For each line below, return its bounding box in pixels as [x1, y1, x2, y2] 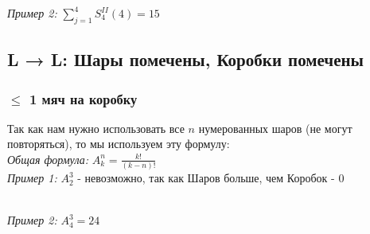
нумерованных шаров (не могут [198, 119, 352, 136]
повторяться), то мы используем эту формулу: [7, 135, 230, 152]
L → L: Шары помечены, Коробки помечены [7, 47, 364, 72]
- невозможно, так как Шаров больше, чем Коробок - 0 [77, 170, 345, 186]
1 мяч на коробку [29, 88, 138, 108]
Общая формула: [7, 150, 88, 167]
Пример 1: [7, 170, 57, 186]
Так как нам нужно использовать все [7, 119, 185, 136]
